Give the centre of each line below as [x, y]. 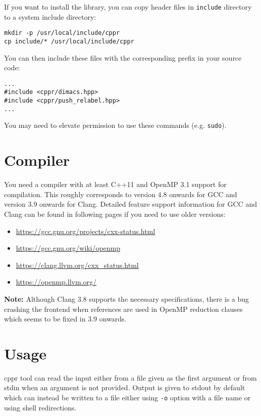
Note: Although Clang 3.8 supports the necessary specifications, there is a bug [127, 298]
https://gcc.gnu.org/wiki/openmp [68, 248]
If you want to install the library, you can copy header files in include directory [128, 7]
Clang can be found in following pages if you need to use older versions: [115, 214]
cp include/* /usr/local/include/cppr [69, 41]
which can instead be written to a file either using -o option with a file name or [127, 397]
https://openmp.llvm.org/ [56, 282]
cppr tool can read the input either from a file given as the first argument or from [130, 377]
